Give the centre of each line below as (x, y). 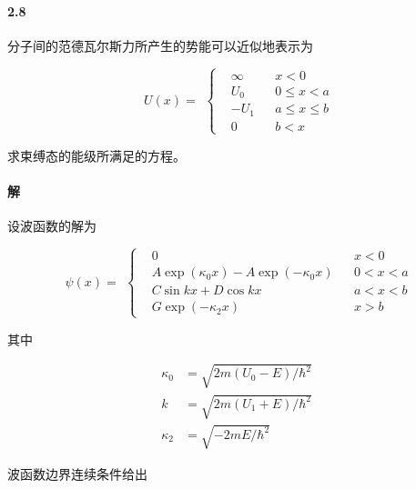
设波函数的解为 (52, 226)
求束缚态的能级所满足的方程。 (96, 155)
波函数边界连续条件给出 (77, 473)
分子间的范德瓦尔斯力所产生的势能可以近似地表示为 (160, 45)
